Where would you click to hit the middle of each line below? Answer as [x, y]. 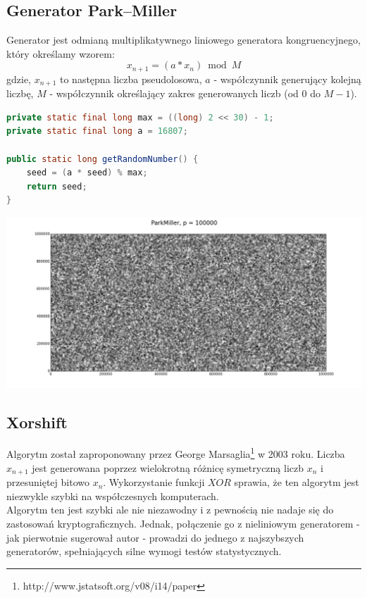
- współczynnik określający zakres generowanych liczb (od [174, 93]
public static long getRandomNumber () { [102, 159]
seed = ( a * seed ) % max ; [87, 173]
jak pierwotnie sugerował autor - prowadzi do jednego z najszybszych [155, 537]
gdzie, [19, 79]
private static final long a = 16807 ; [97, 131]
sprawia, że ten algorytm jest [297, 482]
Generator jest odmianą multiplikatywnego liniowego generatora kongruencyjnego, [183, 40]
